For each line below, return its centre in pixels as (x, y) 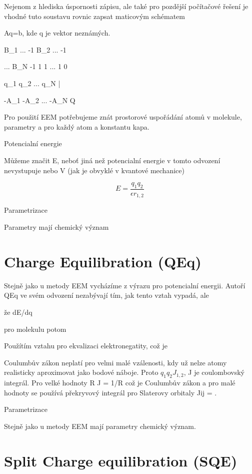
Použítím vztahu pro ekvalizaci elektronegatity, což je (86, 346)
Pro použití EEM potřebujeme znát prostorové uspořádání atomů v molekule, (123, 117)
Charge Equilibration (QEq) (103, 261)
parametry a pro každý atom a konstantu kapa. (77, 126)
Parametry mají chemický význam (56, 227)
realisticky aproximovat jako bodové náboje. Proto (81, 372)
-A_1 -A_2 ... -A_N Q (40, 100)
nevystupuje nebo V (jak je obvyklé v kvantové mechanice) (94, 170)
